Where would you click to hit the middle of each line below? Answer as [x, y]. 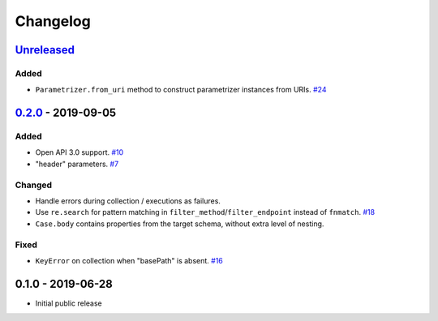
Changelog [53, 21]
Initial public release [69, 303]
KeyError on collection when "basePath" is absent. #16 [129, 260]
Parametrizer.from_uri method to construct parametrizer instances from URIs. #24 [181, 90]
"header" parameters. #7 [77, 164]
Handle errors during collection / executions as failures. [128, 201]
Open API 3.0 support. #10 [79, 152]
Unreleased [45, 50]
